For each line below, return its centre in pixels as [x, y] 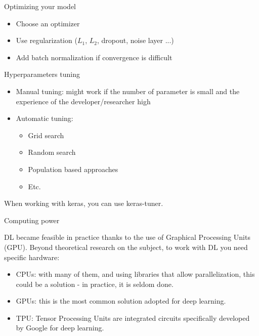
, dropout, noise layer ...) [135, 40]
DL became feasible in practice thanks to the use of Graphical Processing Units [127, 237]
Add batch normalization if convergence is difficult [94, 57]
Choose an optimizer [48, 23]
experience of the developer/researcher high [83, 101]
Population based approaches [73, 169]
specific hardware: [32, 257]
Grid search [46, 135]
